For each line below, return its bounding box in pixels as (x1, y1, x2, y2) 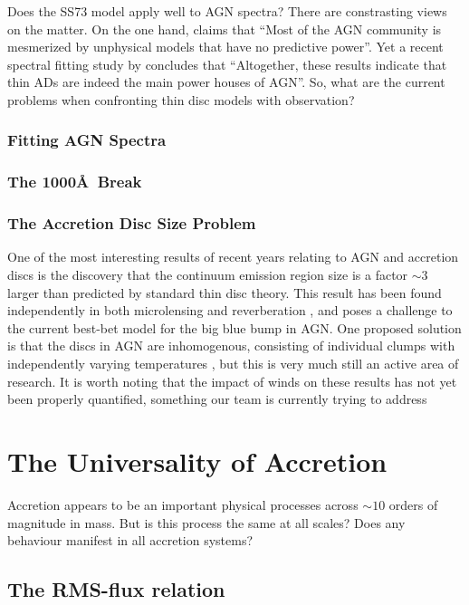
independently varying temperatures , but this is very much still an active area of (7, 354, 459, 373)
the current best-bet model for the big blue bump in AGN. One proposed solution (7, 318, 462, 337)
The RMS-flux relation (7, 575, 225, 603)
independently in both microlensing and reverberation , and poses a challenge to (7, 301, 453, 320)
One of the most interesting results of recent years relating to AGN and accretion (7, 247, 459, 266)
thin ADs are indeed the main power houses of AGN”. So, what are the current (7, 72, 445, 91)
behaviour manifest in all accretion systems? (7, 531, 254, 550)
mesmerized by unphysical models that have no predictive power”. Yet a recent (7, 37, 444, 56)
